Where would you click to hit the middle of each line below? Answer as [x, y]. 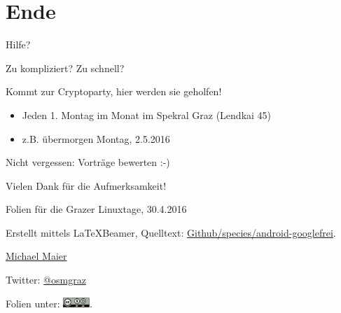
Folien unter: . [49, 303]
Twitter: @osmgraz [46, 280]
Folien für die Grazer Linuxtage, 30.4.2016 [96, 209]
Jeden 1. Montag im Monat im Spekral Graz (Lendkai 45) [147, 114]
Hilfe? [18, 44]
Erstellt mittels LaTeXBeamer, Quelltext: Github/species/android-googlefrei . [171, 232]
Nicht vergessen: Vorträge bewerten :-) [88, 162]
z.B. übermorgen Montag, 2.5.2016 [96, 138]
